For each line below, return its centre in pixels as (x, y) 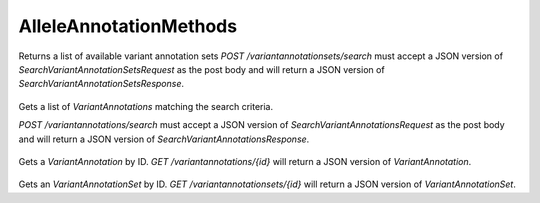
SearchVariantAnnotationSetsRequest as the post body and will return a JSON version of (201, 69)
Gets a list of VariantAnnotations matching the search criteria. (146, 106)
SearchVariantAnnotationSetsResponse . (101, 84)
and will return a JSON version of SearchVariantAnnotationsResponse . (164, 139)
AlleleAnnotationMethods (128, 26)
